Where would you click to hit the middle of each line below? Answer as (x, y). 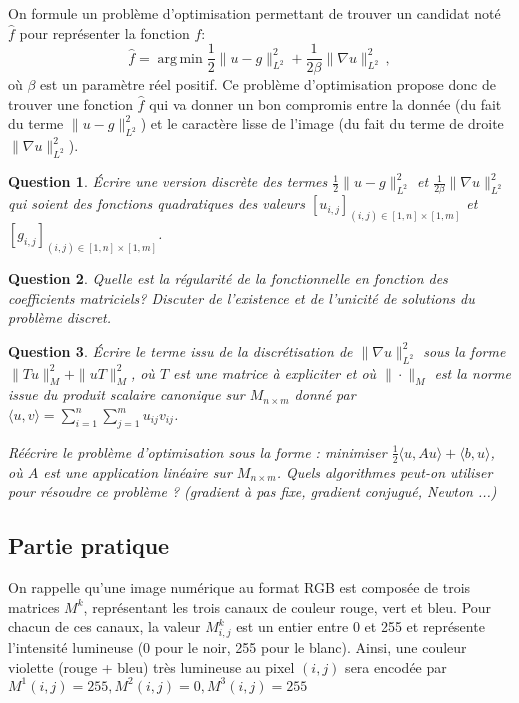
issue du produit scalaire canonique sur (126, 394)
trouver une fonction (70, 103)
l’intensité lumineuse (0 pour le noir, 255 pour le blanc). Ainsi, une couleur (237, 646)
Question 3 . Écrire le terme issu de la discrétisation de (180, 350)
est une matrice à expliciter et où (275, 372)
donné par (325, 394)
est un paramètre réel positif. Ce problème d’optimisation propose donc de (268, 84)
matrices (34, 606)
